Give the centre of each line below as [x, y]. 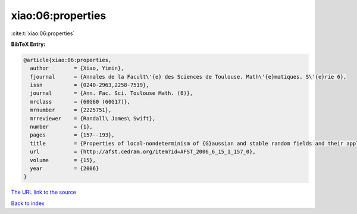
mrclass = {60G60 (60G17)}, [80, 102]
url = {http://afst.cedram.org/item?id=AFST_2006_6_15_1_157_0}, [143, 152]
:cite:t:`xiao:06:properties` [43, 33]
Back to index [28, 203]
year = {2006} [65, 168]
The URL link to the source [44, 192]
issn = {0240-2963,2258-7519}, [90, 85]
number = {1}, [62, 127]
